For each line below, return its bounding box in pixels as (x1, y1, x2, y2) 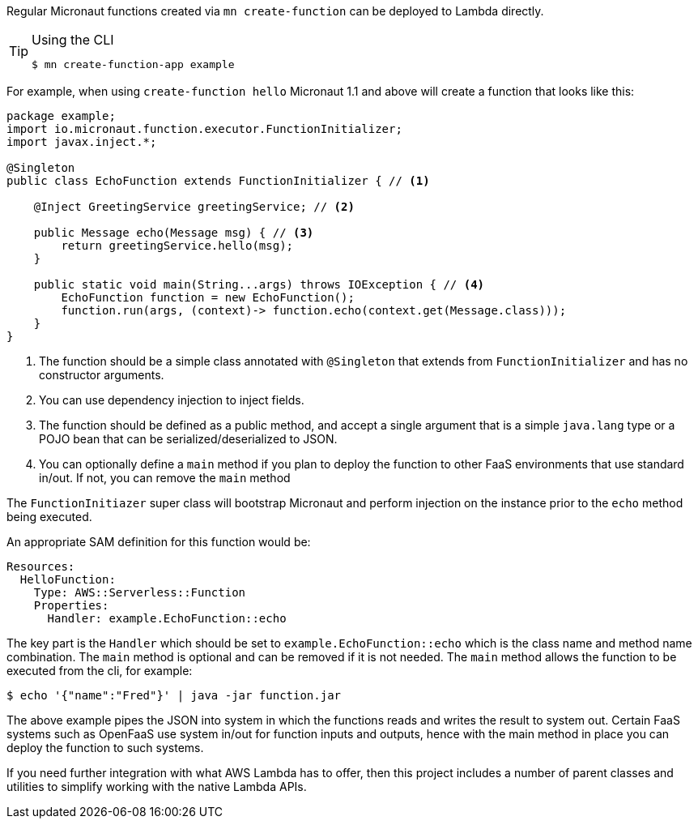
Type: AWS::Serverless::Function (33, 586, 246, 599)
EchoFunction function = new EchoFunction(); (61, 291, 355, 304)
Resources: (6, 560, 75, 573)
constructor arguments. (39, 368, 164, 382)
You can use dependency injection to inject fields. (39, 393, 304, 407)
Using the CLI (32, 32, 114, 48)
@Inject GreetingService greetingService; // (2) (33, 200, 355, 213)
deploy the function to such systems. (6, 741, 204, 754)
